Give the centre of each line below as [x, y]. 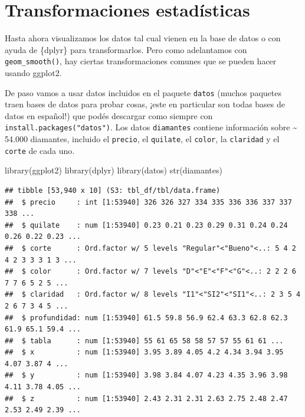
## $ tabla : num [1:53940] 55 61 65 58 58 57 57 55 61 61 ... [144, 341]
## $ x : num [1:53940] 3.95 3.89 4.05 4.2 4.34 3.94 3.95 [144, 352]
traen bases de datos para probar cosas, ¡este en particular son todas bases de [145, 104]
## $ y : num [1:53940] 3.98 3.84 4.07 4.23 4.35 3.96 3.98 [146, 375]
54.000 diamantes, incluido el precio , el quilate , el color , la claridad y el [142, 139]
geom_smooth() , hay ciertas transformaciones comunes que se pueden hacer [141, 61]
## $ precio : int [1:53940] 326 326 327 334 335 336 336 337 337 [148, 202]
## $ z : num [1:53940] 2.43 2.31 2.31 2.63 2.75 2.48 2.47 [146, 398]
